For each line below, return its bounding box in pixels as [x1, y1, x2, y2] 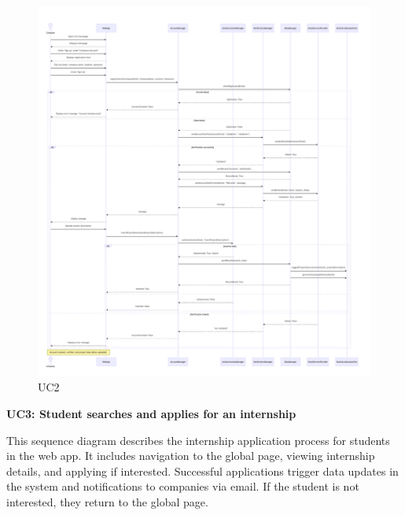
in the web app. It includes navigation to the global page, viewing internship [6, 447, 375, 464]
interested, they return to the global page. [6, 494, 208, 510]
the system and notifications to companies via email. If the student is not [6, 478, 359, 495]
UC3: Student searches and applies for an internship [6, 406, 296, 422]
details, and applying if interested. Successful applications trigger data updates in [6, 462, 399, 479]
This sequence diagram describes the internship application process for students [6, 432, 390, 448]
